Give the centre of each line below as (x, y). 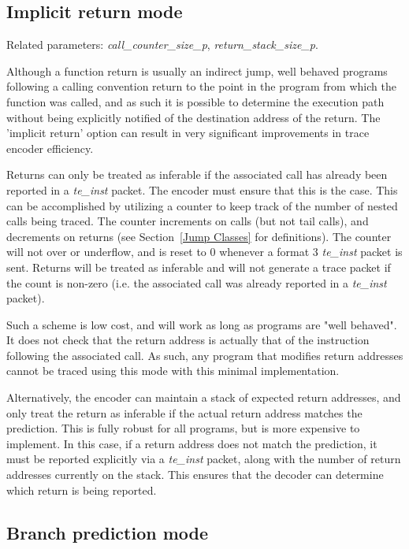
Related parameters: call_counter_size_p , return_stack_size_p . (162, 45)
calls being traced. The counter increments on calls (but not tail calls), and (188, 221)
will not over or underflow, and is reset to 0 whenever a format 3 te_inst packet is (204, 252)
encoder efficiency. (50, 148)
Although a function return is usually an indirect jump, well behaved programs (197, 70)
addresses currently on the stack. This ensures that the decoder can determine (195, 475)
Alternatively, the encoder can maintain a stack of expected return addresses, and (204, 397)
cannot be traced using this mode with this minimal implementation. (173, 371)
